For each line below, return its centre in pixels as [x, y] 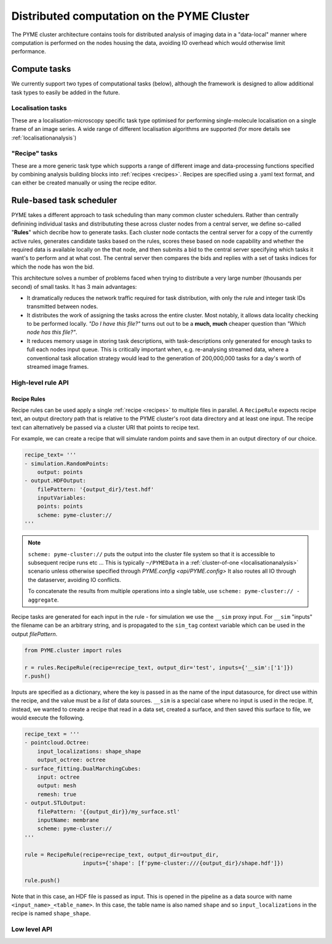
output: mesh [57, 786]
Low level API [32, 929]
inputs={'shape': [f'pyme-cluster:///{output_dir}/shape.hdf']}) [183, 863]
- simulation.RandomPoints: [66, 463]
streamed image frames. [58, 367]
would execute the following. [48, 718]
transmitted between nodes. [62, 307]
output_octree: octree [71, 760]
